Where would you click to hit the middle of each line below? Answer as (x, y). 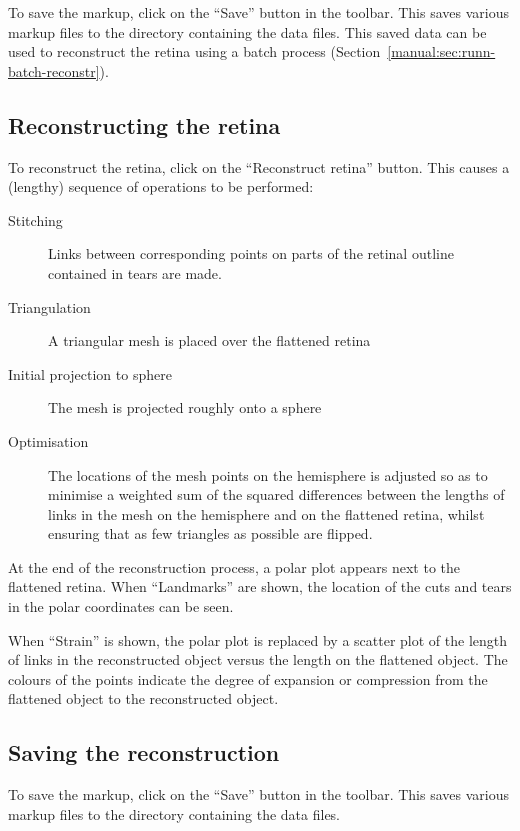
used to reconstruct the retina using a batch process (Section (194, 51)
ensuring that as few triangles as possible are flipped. (210, 533)
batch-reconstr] (54, 70)
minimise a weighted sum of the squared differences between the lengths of (276, 494)
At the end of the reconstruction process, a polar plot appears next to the (234, 566)
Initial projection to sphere (90, 373)
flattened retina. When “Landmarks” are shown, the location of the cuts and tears (260, 586)
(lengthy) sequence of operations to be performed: (161, 186)
